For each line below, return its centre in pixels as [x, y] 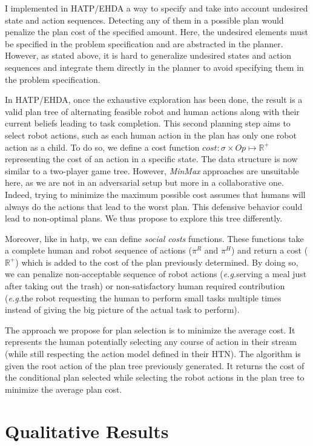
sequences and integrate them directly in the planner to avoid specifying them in [154, 67]
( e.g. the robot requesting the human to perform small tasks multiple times [143, 297]
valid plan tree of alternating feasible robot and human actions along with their [152, 111]
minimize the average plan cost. [64, 389]
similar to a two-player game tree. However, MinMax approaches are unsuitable [152, 170]
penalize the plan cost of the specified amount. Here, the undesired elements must [156, 32]
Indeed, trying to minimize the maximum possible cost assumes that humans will [155, 194]
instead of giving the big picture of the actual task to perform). [122, 310]
